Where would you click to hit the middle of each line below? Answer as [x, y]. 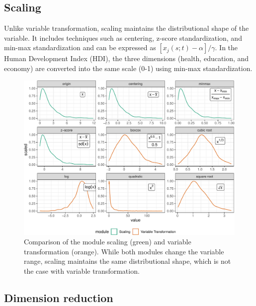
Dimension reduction [59, 297]
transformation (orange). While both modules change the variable [124, 251]
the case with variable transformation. [82, 270]
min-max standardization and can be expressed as [80, 47]
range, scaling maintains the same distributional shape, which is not [128, 261]
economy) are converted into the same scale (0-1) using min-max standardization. [128, 68]
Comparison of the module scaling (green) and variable [108, 242]
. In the [226, 47]
